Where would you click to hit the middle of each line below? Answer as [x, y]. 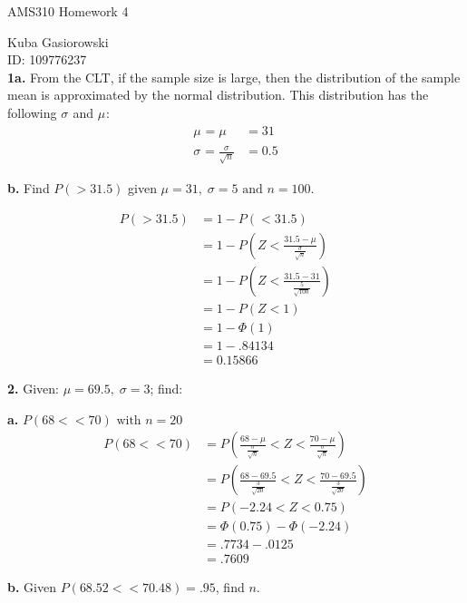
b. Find [29, 188]
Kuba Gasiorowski [58, 41]
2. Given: [33, 388]
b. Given [32, 587]
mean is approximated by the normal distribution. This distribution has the [218, 95]
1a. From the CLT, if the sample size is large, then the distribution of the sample [234, 77]
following [32, 112]
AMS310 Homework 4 [68, 11]
